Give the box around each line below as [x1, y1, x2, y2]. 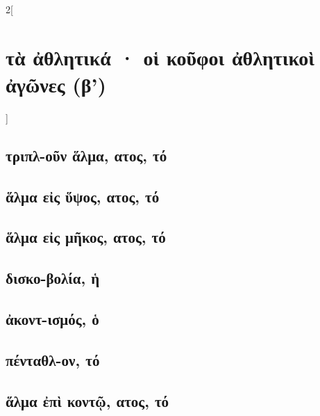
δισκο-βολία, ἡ [6, 267, 100, 289]
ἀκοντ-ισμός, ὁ [6, 308, 99, 330]
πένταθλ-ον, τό [6, 349, 100, 370]
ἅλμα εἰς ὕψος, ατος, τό [6, 185, 160, 207]
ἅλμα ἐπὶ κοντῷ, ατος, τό [6, 390, 169, 411]
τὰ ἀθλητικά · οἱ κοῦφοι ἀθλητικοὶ [6, 42, 314, 71]
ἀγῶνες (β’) [6, 70, 106, 98]
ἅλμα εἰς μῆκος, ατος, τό [6, 226, 166, 248]
